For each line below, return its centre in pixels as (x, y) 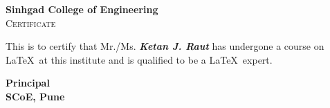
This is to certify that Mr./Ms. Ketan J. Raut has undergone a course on (165, 46)
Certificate (31, 22)
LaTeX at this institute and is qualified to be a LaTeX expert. (139, 59)
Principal (28, 83)
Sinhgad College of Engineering (82, 9)
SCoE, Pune (35, 96)
